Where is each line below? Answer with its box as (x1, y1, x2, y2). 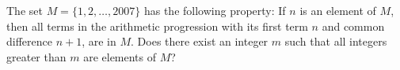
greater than (6, 48, 67, 64)
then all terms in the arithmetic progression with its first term (6, 17, 308, 34)
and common (322, 17, 385, 34)
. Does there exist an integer (131, 33, 269, 50)
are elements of (83, 48, 157, 64)
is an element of (299, 2, 376, 18)
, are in (82, 33, 116, 50)
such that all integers (284, 33, 387, 50)
